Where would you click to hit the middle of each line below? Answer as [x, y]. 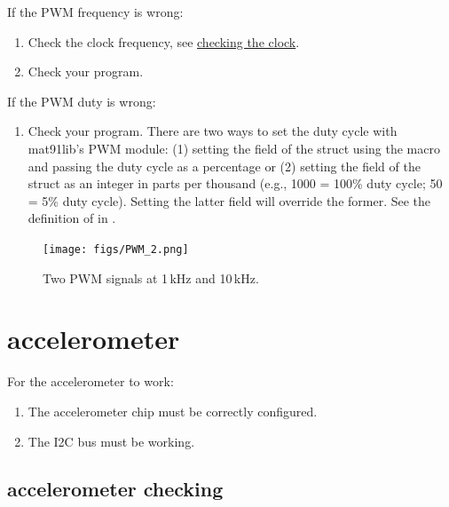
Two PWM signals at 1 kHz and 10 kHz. [151, 277]
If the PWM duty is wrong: [82, 101]
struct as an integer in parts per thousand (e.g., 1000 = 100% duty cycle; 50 [235, 183]
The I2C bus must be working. [111, 441]
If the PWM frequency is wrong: [95, 12]
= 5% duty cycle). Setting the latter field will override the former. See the [229, 200]
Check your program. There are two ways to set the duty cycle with [213, 131]
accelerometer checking [115, 489]
